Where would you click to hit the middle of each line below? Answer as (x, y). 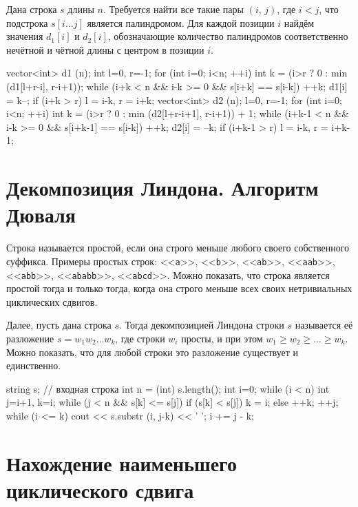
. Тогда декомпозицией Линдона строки (201, 325)
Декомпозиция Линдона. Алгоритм (162, 188)
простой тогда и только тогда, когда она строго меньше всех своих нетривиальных (179, 288)
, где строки (140, 338)
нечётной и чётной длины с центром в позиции (105, 49)
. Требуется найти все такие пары (173, 9)
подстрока (27, 22)
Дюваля (41, 215)
